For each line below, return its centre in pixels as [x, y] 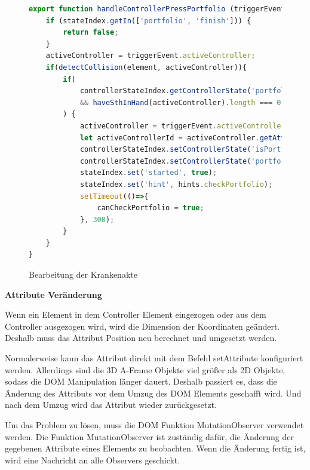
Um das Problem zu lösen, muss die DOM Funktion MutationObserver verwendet [154, 425]
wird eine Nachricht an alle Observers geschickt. [93, 460]
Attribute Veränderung [53, 294]
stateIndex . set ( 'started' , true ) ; [148, 173]
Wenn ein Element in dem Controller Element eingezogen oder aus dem [136, 314]
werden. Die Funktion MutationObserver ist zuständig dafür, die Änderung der [149, 436]
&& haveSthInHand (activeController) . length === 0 [180, 102]
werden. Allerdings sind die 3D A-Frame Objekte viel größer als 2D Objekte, [145, 369]
